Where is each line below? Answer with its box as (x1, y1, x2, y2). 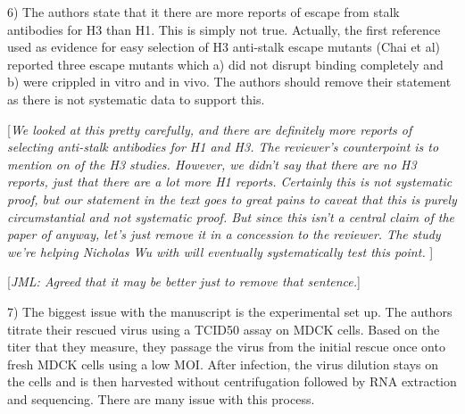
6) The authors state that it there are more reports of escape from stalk (7, 3, 400, 21)
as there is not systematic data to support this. (7, 89, 265, 108)
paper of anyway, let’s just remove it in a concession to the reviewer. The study (7, 225, 441, 244)
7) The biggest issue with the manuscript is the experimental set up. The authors (7, 302, 453, 320)
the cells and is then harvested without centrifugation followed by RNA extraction (7, 372, 457, 391)
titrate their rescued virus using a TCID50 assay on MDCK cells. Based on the (7, 319, 440, 338)
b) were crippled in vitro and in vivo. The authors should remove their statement (7, 72, 452, 91)
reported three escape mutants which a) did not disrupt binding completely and (7, 54, 444, 73)
